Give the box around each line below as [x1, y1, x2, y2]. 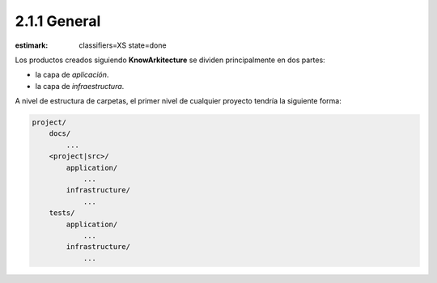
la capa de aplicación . [35, 70, 109, 80]
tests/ [49, 209, 75, 218]
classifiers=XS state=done [78, 40, 167, 50]
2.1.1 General [15, 12, 101, 30]
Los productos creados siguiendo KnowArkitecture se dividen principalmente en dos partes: [15, 55, 325, 65]
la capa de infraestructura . [35, 81, 125, 91]
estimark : [15, 40, 49, 50]
